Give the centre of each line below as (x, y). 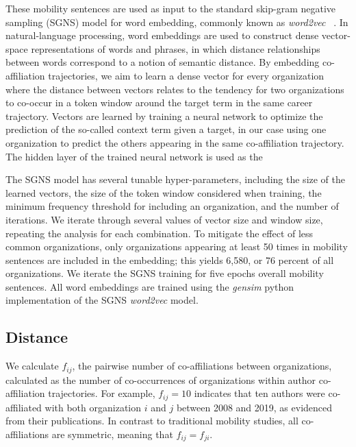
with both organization (93, 407)
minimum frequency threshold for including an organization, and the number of (172, 206)
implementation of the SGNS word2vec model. (102, 300)
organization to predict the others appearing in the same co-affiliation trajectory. (175, 142)
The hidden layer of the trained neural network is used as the (134, 156)
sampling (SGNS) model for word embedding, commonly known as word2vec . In (177, 22)
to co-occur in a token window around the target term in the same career (159, 102)
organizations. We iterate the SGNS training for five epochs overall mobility (165, 273)
